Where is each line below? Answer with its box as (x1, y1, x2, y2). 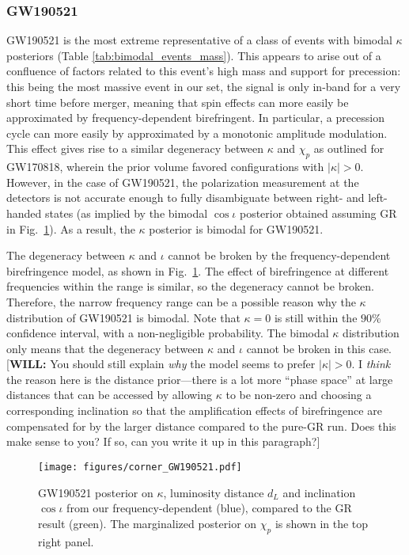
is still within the (274, 309, 358, 325)
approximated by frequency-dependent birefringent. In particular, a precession (6, 109, 385, 126)
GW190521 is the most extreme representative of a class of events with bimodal (6, 32, 392, 48)
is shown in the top (275, 515, 369, 531)
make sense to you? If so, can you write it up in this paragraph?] (6, 433, 320, 450)
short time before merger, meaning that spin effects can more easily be (6, 93, 349, 110)
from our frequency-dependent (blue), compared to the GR (66, 500, 352, 516)
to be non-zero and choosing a (225, 386, 372, 403)
